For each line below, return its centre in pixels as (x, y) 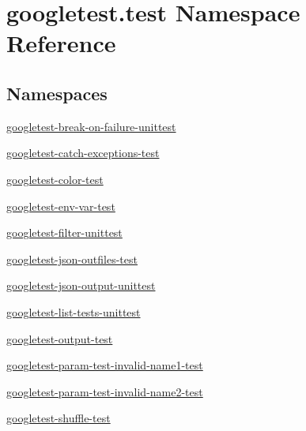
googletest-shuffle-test (59, 418)
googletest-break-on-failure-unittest (91, 126)
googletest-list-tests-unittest (74, 311)
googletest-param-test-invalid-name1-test (105, 365)
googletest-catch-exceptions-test (83, 153)
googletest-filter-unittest (64, 232)
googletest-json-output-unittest (81, 285)
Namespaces (57, 93)
